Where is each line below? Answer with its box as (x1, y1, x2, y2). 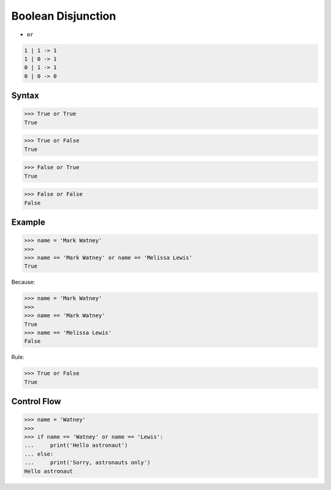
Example (11, 217, 45, 227)
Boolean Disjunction (11, 9, 116, 23)
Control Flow (11, 396, 61, 407)
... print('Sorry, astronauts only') (24, 459, 151, 466)
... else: (24, 450, 54, 458)
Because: (11, 279, 36, 286)
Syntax (11, 91, 39, 101)
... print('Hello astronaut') (24, 442, 128, 449)
